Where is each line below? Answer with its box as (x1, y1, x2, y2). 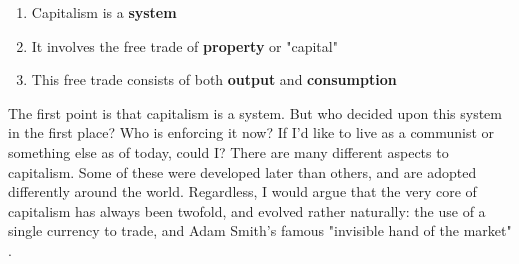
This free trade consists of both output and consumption (31, 69, 397, 90)
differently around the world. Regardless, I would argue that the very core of (8, 181, 477, 202)
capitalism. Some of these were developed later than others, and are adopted (8, 161, 477, 182)
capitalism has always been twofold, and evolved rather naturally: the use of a (8, 200, 486, 221)
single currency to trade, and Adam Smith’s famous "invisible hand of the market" (8, 220, 512, 241)
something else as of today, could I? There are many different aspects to (8, 141, 449, 162)
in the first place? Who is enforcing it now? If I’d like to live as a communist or (8, 122, 495, 143)
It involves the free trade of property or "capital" (31, 35, 338, 56)
